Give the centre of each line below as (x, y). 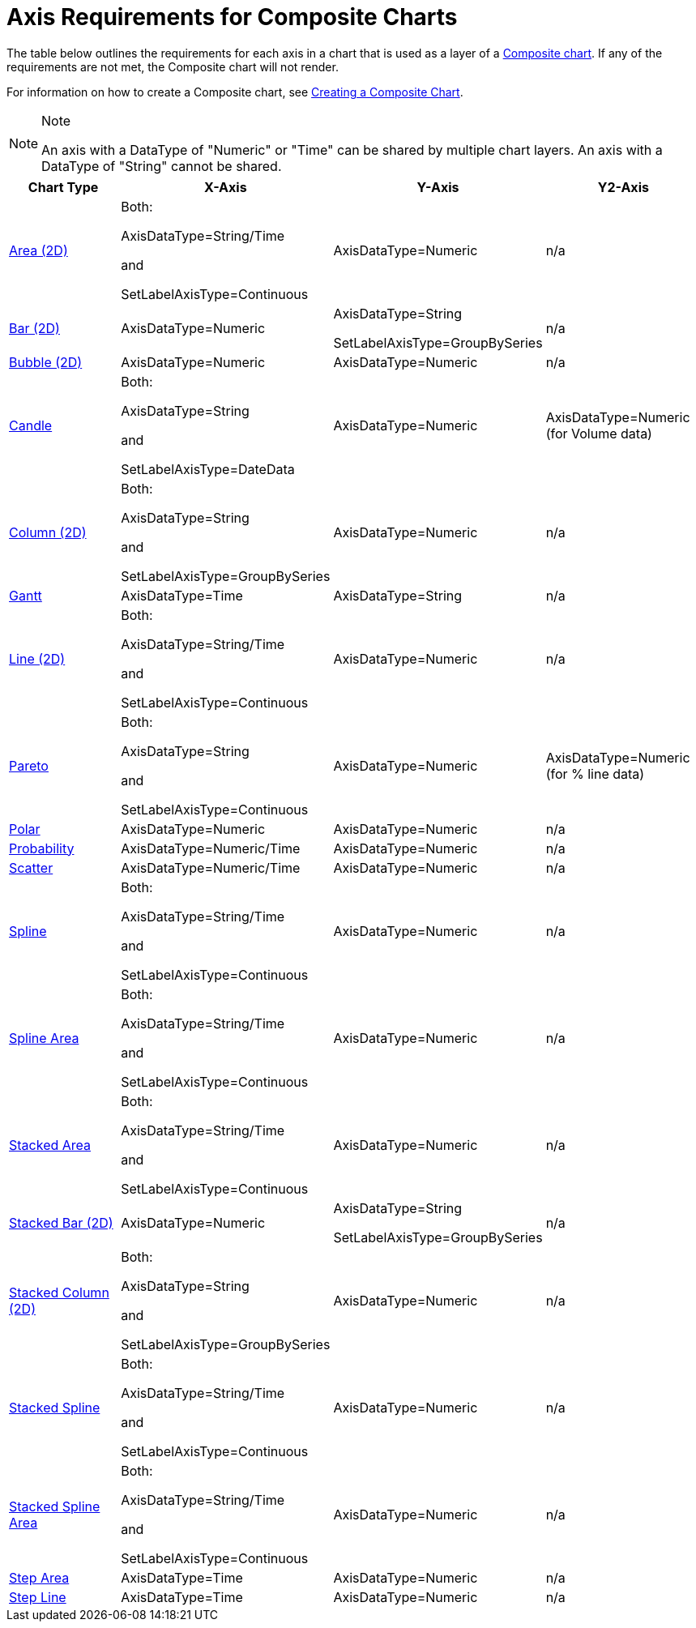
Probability (42, 848)
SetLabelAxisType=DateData (208, 469)
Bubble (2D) (46, 362)
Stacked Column (59, 1292)
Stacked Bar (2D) (61, 1222)
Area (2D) (38, 250)
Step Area (39, 1577)
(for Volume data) (599, 433)
